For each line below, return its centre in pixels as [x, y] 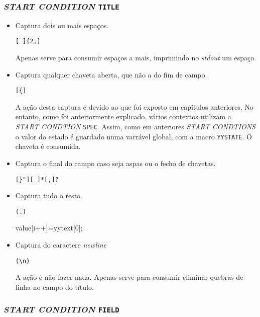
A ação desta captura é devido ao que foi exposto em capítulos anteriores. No [134, 106]
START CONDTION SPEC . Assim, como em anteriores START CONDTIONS [135, 127]
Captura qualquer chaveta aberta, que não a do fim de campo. [111, 74]
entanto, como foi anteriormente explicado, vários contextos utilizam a [123, 116]
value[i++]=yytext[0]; [49, 228]
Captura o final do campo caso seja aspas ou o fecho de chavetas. [115, 163]
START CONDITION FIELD [61, 309]
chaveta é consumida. [48, 146]
